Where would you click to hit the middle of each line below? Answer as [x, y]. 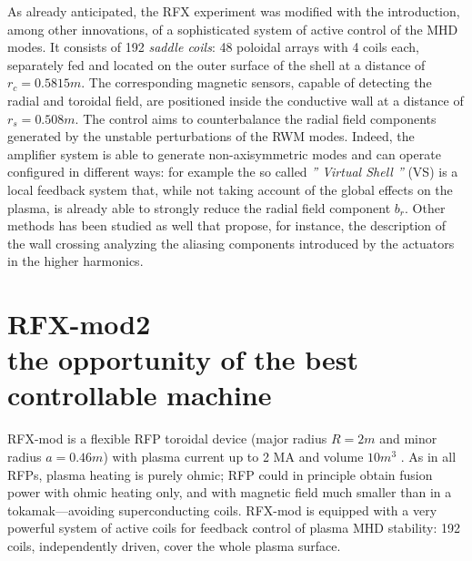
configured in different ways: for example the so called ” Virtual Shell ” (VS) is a [233, 172]
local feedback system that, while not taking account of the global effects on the [230, 189]
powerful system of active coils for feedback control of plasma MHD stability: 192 [234, 528]
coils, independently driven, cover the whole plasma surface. [174, 545]
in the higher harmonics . [75, 261]
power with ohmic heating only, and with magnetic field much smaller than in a [230, 492]
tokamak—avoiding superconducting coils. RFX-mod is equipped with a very [222, 510]
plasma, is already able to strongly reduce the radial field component [199, 207]
